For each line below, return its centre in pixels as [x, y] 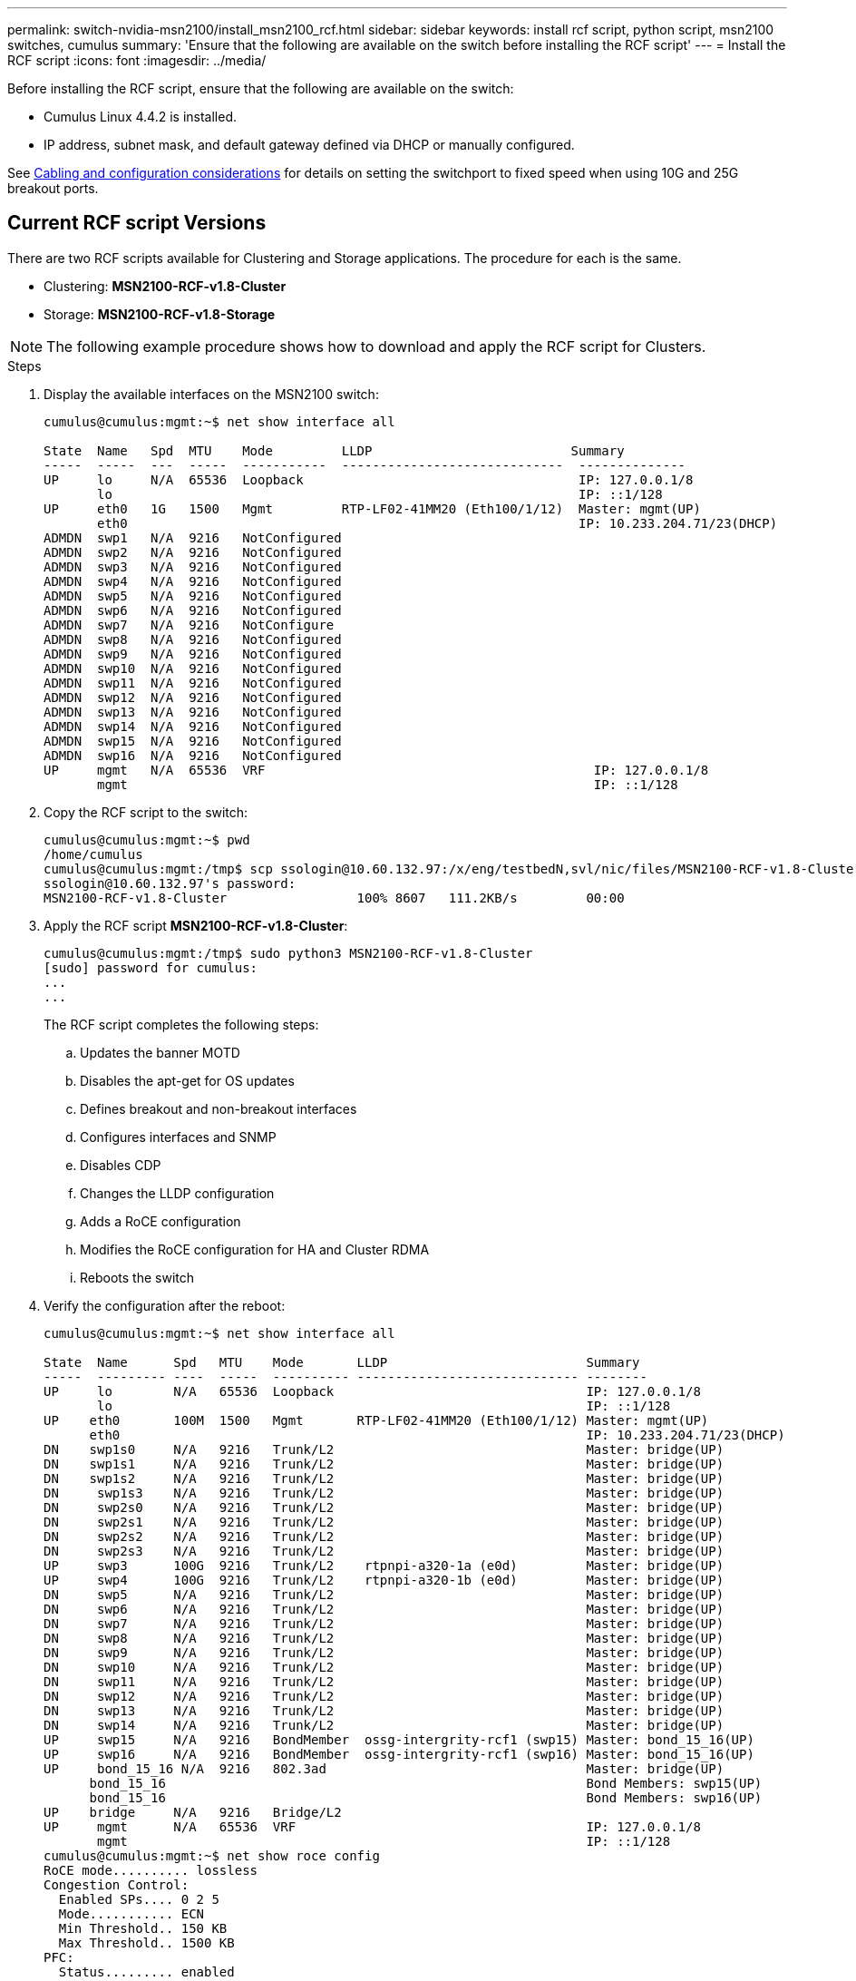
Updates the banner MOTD [160, 1052]
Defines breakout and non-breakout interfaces [219, 1108]
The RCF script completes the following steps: [181, 1024]
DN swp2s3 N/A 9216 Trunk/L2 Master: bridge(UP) [384, 1551]
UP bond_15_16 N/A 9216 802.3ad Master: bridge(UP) [384, 1768]
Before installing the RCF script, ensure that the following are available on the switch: [261, 88]
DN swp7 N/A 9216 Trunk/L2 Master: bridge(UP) [384, 1623]
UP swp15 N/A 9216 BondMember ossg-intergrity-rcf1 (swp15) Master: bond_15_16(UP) [399, 1739]
